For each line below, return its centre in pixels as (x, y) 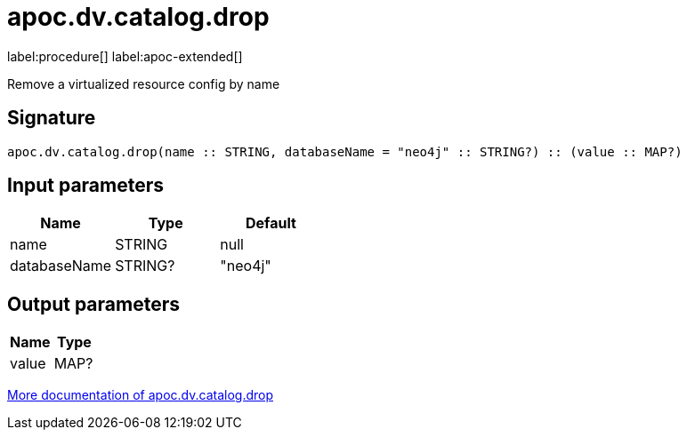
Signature (52, 118)
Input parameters (86, 186)
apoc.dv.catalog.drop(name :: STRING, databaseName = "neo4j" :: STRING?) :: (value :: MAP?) (345, 151)
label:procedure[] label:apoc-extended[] (125, 56)
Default (271, 223)
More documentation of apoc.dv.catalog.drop (140, 395)
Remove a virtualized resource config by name (144, 83)
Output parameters (93, 304)
